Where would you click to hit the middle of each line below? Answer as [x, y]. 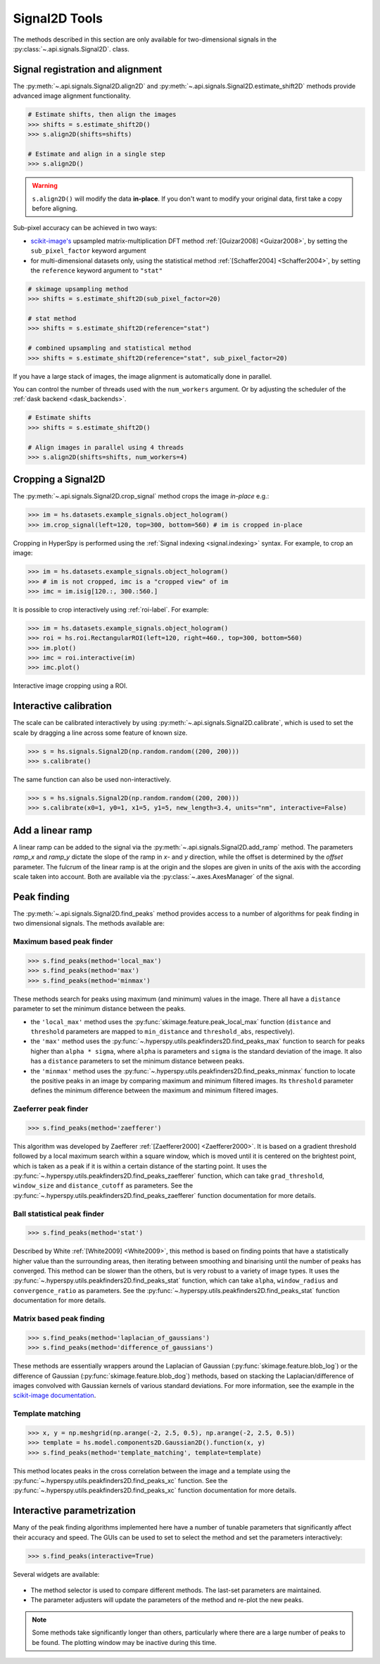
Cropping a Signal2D [59, 480]
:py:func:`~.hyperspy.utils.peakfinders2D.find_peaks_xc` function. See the [120, 1481]
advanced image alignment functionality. [72, 96]
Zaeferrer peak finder [51, 1109]
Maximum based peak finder [63, 942]
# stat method [52, 319]
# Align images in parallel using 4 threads [106, 447]
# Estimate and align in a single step [96, 154]
